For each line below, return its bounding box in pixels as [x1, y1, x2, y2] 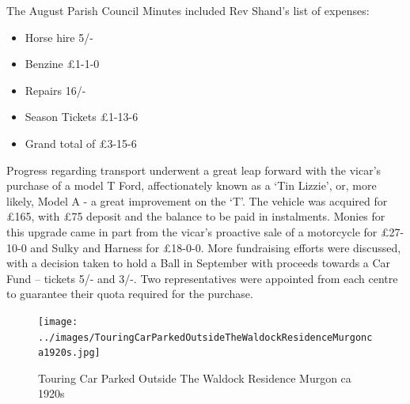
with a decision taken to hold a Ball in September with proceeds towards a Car [6, 255, 391, 271]
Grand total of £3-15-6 [25, 134, 137, 151]
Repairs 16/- [25, 81, 86, 98]
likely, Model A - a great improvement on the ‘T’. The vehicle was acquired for [6, 192, 388, 209]
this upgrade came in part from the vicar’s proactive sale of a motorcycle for [6, 223, 378, 240]
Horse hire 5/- [25, 28, 93, 45]
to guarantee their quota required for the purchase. [6, 285, 253, 302]
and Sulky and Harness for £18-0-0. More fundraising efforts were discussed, [30, 239, 401, 255]
